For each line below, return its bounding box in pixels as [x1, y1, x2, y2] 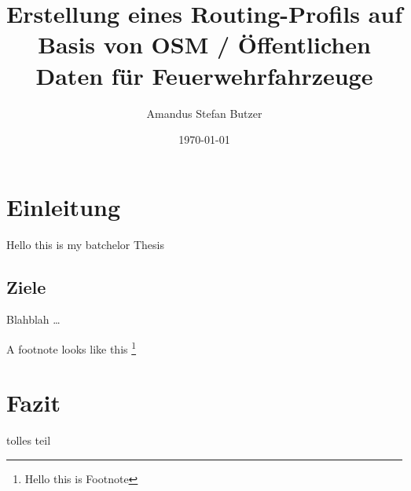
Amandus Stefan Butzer [146, 104, 262, 121]
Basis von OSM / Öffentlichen [38, 28, 371, 60]
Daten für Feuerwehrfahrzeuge [35, 59, 373, 91]
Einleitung [6, 190, 121, 222]
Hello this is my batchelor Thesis [6, 236, 164, 252]
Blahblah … [6, 311, 61, 328]
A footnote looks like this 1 [6, 339, 137, 357]
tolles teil [6, 432, 51, 449]
